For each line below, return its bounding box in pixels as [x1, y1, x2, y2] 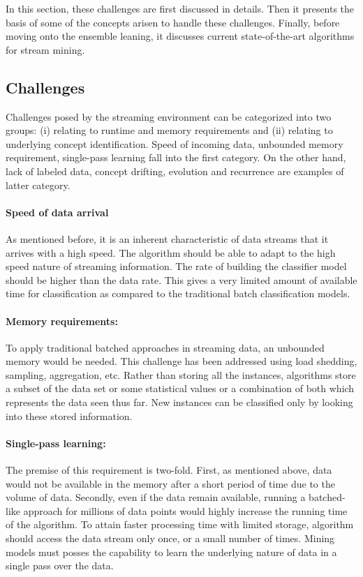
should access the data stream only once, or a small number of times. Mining [6, 531, 335, 546]
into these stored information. [6, 408, 133, 423]
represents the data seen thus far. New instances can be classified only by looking [6, 395, 353, 410]
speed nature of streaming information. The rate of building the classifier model [6, 259, 347, 273]
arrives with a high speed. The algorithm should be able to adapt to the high [6, 245, 336, 260]
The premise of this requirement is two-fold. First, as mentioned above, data [6, 463, 332, 477]
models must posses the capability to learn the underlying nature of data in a [6, 544, 337, 559]
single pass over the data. [6, 558, 114, 573]
